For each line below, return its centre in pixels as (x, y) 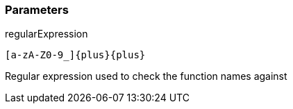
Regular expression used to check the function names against (146, 76)
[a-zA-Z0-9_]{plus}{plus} (75, 55)
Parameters (37, 10)
